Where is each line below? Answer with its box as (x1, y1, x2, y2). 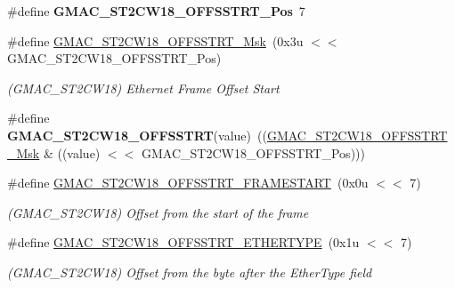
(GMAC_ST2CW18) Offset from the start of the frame (7, 203, 309, 221)
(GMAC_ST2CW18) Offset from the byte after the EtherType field (7, 262, 372, 281)
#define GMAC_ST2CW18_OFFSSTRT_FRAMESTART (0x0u (7, 173, 369, 192)
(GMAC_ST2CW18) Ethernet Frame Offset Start (7, 78, 280, 97)
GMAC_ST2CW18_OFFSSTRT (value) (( (7, 125, 267, 144)
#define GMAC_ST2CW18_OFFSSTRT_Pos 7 (7, 2, 305, 20)
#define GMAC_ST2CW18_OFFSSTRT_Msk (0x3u (7, 31, 304, 50)
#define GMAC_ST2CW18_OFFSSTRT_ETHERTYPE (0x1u (7, 233, 360, 252)
